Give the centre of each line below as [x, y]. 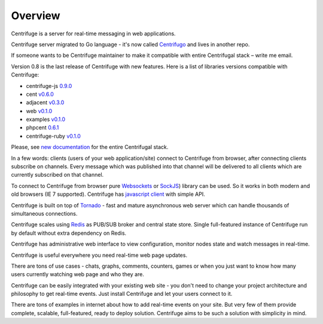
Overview [36, 16]
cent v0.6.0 [40, 94]
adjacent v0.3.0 [45, 102]
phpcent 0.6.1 [42, 128]
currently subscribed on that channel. [57, 175]
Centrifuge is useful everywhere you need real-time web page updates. [99, 255]
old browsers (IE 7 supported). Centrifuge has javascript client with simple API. [108, 194]
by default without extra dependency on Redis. [69, 233]
